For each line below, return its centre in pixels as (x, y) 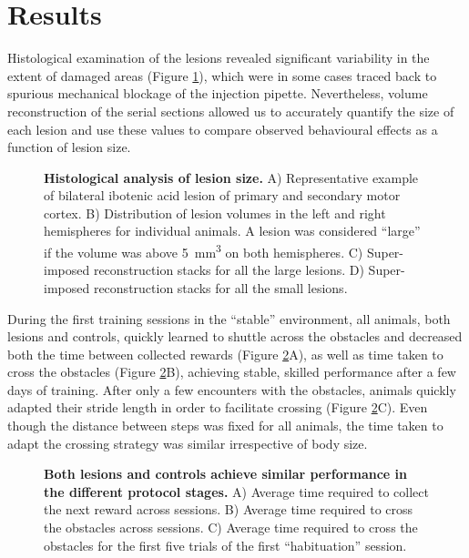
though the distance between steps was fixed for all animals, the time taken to (225, 426)
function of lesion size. (69, 147)
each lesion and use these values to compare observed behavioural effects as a (223, 129)
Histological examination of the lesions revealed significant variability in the (219, 58)
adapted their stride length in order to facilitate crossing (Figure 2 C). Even (218, 407)
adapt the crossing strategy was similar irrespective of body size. (188, 443)
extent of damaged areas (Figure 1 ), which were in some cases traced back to (222, 75)
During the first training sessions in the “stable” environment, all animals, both (229, 318)
